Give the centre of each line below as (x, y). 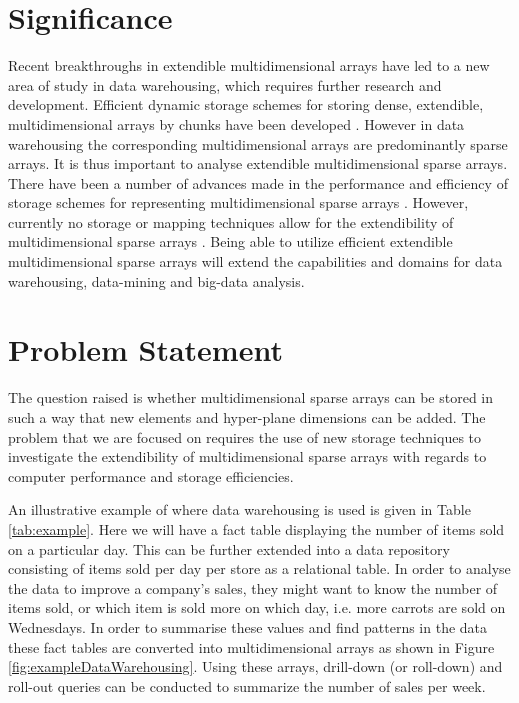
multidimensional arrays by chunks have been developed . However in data (236, 123)
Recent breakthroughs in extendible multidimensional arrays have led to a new (249, 65)
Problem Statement (145, 349)
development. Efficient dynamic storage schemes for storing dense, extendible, (246, 104)
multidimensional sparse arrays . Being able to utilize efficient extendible (230, 241)
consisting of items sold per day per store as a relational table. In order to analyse (259, 568)
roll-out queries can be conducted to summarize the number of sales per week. (247, 685)
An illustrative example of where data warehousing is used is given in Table (239, 509)
